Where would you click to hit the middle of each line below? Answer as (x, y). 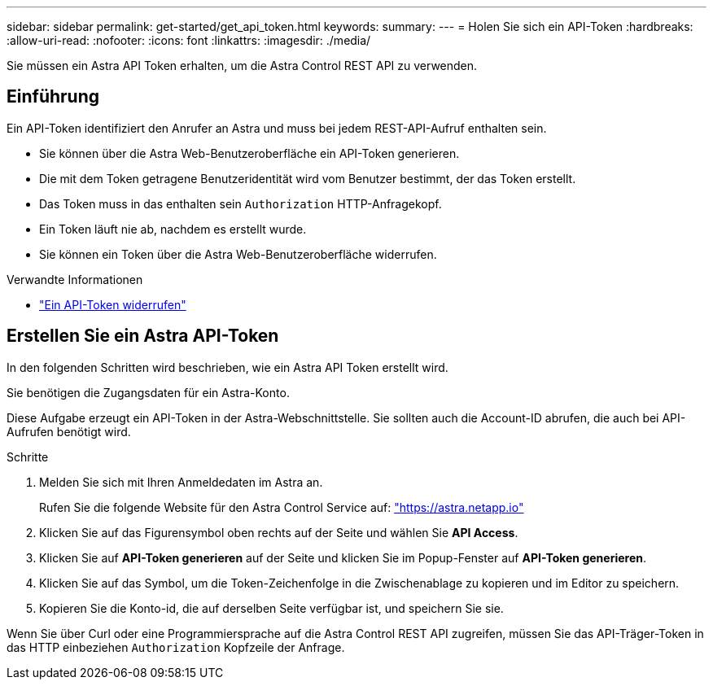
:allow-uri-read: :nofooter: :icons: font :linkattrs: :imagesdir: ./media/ (189, 40)
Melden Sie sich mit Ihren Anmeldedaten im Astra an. (181, 482)
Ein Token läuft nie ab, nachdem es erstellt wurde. (173, 229)
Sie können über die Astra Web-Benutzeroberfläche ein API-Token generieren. (249, 153)
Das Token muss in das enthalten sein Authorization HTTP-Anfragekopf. (241, 203)
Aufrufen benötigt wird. (69, 431)
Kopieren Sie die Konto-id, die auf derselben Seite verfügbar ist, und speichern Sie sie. (271, 608)
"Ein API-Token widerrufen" (113, 304)
